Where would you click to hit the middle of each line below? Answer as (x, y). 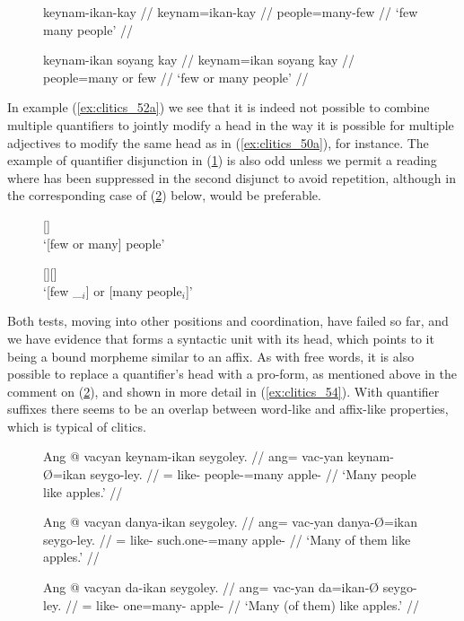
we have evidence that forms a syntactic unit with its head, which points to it (221, 338)
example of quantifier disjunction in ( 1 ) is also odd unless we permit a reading (222, 160)
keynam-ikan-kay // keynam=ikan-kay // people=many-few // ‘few (231, 12)
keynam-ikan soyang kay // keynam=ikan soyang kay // (199, 60)
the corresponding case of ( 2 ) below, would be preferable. (164, 195)
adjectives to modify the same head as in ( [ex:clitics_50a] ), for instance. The (218, 142)
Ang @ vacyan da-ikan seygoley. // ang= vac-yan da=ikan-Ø (211, 587)
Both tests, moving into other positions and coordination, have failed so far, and (228, 321)
